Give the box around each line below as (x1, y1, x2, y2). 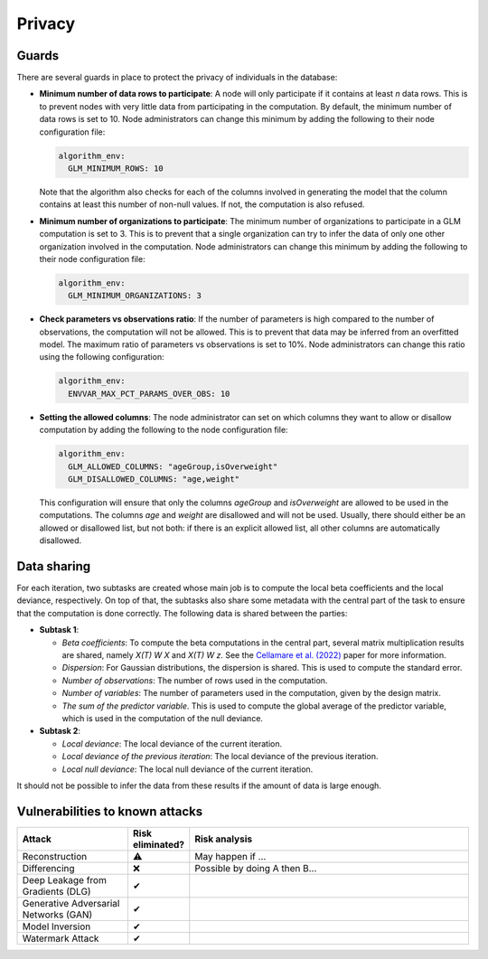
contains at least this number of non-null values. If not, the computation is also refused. (39, 199, 365, 210)
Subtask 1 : (39, 625, 80, 635)
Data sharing (16, 559, 91, 574)
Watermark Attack (22, 932, 99, 945)
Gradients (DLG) (22, 885, 91, 898)
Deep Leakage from (22, 873, 108, 886)
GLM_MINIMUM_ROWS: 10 (68, 164, 164, 174)
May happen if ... (194, 850, 267, 862)
